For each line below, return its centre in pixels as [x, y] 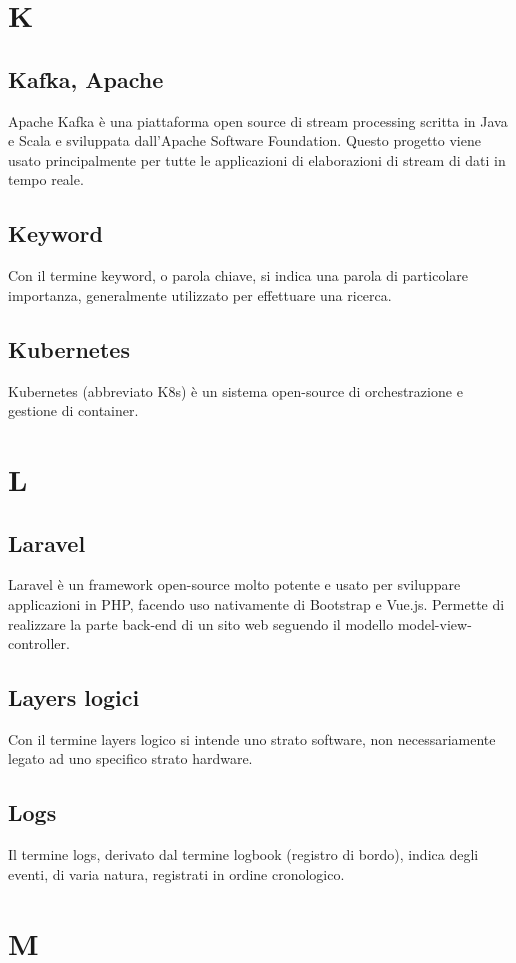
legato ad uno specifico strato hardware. [130, 758]
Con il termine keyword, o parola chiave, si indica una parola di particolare [238, 275]
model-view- [434, 623]
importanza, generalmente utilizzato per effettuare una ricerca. [200, 294]
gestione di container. [73, 410]
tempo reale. [46, 179]
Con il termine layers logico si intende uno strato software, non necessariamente [252, 738]
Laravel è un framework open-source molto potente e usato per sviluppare [234, 584]
